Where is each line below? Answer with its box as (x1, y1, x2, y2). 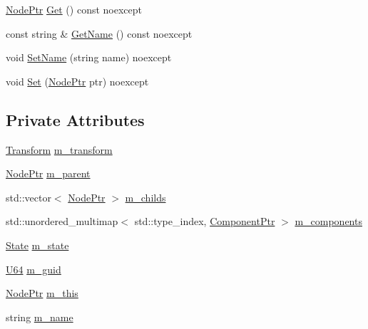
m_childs (125, 189, 166, 204)
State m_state (6, 237, 69, 252)
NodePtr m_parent (6, 166, 91, 181)
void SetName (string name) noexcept (6, 50, 172, 65)
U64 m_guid (6, 261, 61, 276)
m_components (295, 214, 362, 229)
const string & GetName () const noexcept (6, 26, 193, 41)
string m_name (6, 309, 73, 324)
